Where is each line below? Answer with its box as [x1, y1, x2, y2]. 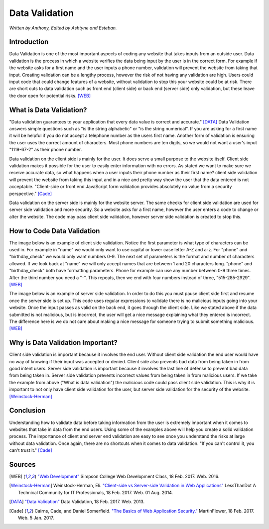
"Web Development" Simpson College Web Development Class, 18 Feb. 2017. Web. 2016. [37, 473, 220, 479]
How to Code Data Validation [9, 226, 100, 235]
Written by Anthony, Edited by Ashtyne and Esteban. [9, 25, 117, 31]
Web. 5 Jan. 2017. [18, 515, 54, 521]
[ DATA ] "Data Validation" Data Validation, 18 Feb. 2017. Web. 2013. [9, 499, 145, 505]
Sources [9, 460, 36, 469]
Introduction [9, 38, 49, 46]
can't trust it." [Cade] [9, 447, 52, 453]
